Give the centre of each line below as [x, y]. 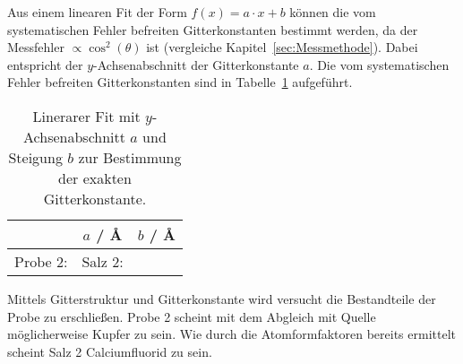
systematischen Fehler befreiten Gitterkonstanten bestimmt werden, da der [213, 29]
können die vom [333, 12]
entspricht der [45, 64]
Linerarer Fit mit [86, 116]
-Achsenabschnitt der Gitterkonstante [196, 64]
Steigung [35, 157]
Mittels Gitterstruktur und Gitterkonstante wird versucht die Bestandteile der [222, 298]
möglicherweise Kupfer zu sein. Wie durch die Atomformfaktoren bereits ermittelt [231, 334]
